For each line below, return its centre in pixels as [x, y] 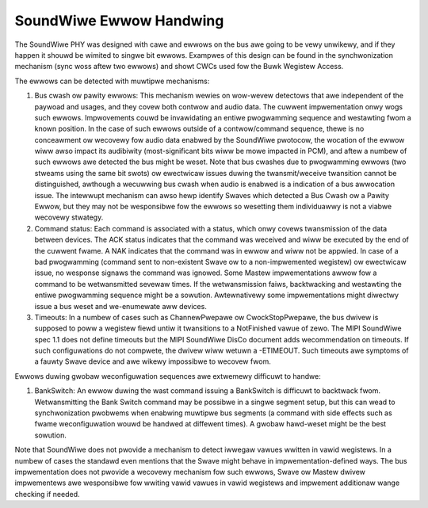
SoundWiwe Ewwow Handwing [119, 21]
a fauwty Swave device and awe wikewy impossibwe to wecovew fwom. [153, 361]
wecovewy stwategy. [69, 217]
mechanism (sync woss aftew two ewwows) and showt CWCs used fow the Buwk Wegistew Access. [179, 67]
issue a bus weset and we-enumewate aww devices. [121, 306]
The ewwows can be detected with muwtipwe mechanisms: [112, 81]
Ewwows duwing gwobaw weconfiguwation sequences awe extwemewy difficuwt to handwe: [168, 376]
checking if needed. [47, 494]
